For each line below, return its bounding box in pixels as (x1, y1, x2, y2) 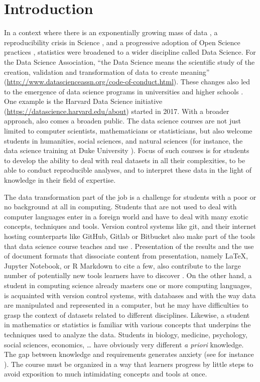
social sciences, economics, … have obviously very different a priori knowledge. (4, 339, 244, 349)
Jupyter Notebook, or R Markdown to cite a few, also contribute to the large (4, 260, 241, 271)
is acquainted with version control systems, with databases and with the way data (4, 290, 256, 300)
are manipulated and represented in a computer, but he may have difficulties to (4, 300, 248, 310)
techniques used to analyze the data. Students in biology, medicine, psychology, (4, 329, 247, 339)
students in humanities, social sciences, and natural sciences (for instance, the (4, 135, 243, 146)
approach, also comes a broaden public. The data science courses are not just (4, 115, 241, 126)
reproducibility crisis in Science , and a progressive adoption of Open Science (4, 37, 240, 47)
